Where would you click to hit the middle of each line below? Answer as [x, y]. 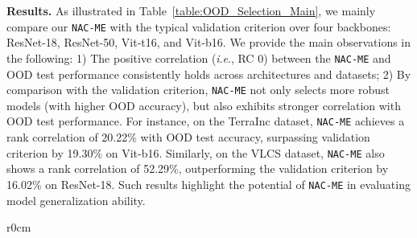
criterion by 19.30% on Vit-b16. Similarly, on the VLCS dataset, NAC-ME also [196, 152]
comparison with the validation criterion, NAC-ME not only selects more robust [198, 90]
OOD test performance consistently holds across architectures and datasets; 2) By [209, 74]
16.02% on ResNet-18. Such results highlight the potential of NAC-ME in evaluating [208, 184]
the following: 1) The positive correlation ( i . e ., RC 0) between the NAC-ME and [199, 57]
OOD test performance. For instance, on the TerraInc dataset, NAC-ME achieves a [206, 121]
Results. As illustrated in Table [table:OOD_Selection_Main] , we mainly [191, 10]
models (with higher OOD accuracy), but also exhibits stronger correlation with [204, 105]
